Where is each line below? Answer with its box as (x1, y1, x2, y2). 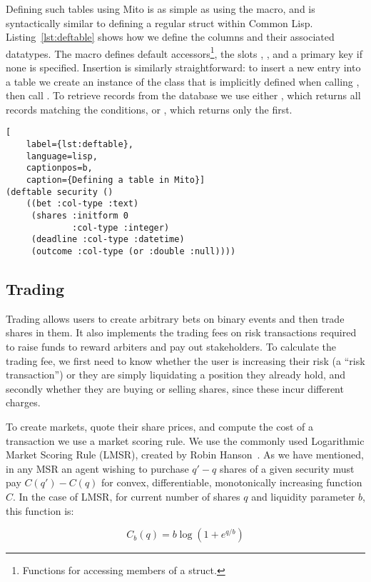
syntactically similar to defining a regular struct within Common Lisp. (6, 15, 313, 30)
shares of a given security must (219, 461, 355, 476)
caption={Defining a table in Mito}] (26, 175, 205, 186)
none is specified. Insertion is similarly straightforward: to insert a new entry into (6, 60, 361, 75)
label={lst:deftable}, (26, 139, 133, 150)
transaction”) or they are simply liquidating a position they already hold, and (6, 367, 346, 382)
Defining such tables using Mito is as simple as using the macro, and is (6, 1, 315, 16)
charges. (6, 395, 41, 410)
